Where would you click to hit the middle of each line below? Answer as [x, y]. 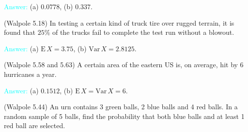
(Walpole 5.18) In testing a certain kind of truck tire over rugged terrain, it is [119, 22]
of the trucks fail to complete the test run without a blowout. [143, 32]
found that [20, 32]
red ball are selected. [35, 125]
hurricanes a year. [30, 74]
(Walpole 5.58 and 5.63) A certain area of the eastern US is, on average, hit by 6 [124, 65]
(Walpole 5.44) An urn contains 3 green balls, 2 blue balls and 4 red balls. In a [121, 107]
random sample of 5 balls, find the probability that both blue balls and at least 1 [124, 116]
